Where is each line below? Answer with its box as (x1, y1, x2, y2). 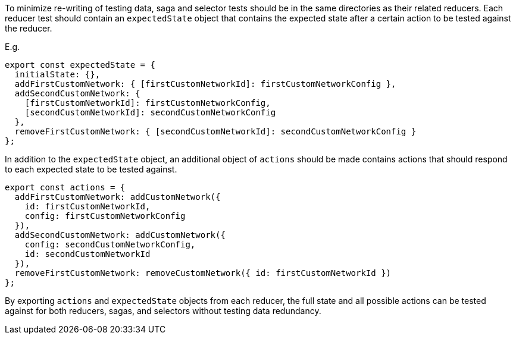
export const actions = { (5, 183, 126, 192)
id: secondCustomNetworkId (24, 249, 151, 259)
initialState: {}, (14, 70, 101, 79)
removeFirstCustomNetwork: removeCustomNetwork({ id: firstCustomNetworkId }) (14, 268, 392, 278)
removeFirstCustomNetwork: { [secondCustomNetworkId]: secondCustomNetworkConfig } (14, 127, 417, 136)
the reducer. (5, 23, 52, 33)
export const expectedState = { (5, 60, 155, 70)
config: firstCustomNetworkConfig (24, 211, 186, 221)
